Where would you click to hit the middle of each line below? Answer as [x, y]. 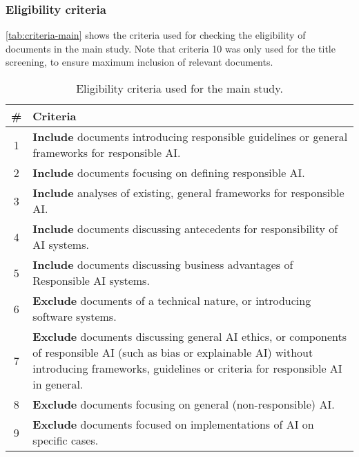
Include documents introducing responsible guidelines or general [190, 137]
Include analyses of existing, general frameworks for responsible [188, 193]
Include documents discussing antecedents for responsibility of [185, 228]
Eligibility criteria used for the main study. [179, 88]
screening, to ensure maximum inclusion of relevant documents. [139, 62]
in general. [58, 384]
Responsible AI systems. [91, 280]
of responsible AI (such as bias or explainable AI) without [173, 352]
